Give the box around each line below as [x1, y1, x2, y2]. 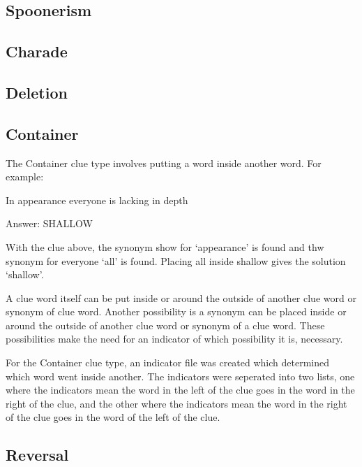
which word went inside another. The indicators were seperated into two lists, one [6, 368, 355, 383]
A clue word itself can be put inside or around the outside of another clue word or [6, 290, 356, 305]
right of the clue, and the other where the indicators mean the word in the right [6, 396, 347, 410]
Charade [6, 41, 68, 62]
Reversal [6, 444, 69, 466]
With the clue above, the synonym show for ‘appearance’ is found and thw [6, 239, 324, 254]
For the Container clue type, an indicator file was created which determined [6, 355, 330, 370]
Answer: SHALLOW [6, 216, 93, 231]
